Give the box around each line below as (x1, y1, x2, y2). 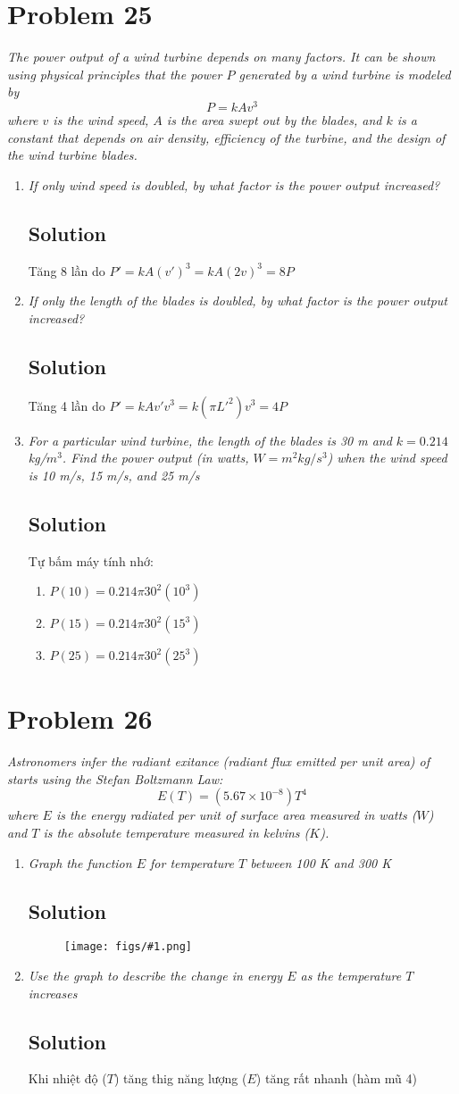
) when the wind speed (327, 448, 447, 467)
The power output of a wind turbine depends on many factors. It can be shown (7, 47, 436, 66)
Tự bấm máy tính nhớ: (28, 551, 154, 570)
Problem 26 (7, 700, 153, 737)
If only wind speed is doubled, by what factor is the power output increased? (28, 175, 440, 194)
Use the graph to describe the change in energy (28, 966, 283, 985)
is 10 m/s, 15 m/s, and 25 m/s (28, 465, 200, 484)
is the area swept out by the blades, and (166, 110, 382, 129)
